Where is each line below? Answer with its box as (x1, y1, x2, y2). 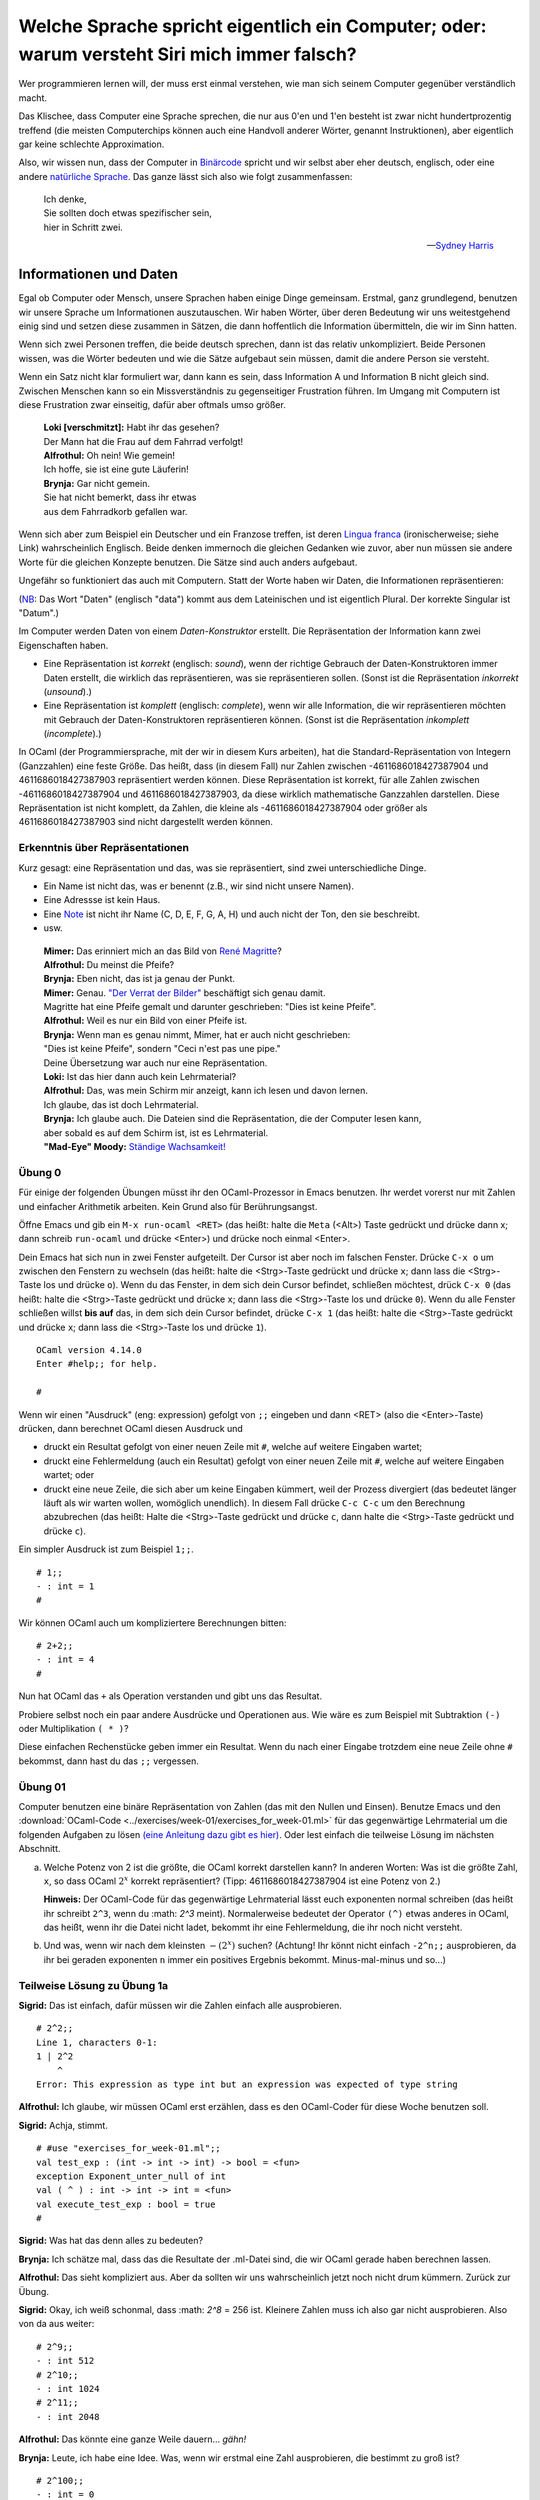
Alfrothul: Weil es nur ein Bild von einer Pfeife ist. (43, 1015, 248, 1027)
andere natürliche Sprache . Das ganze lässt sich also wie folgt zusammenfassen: (18, 170, 353, 182)
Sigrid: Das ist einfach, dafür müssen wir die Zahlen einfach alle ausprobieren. (18, 2000, 342, 2011)
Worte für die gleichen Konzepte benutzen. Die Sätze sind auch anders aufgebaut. (18, 556, 358, 568)
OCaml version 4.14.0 (36, 1345, 142, 1356)
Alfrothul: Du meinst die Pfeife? (43, 958, 175, 970)
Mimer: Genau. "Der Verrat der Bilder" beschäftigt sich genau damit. (43, 986, 326, 999)
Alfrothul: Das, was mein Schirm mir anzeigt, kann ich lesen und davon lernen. (43, 1085, 369, 1097)
